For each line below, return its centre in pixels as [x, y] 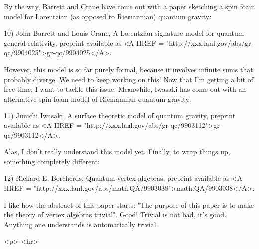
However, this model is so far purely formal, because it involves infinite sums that [129, 69]
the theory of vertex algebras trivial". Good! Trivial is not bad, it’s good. [115, 214]
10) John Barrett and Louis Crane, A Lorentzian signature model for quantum [124, 33]
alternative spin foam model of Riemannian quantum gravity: [98, 98]
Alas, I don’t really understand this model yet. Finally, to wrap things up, [117, 152]
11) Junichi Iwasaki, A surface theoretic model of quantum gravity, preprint [120, 115]
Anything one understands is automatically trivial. [81, 224]
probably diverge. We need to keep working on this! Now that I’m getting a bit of [129, 79]
